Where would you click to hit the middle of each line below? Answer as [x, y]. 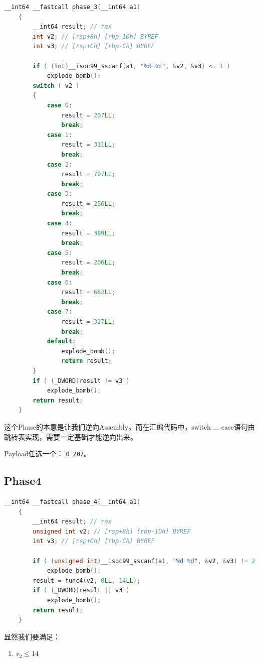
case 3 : [60, 194]
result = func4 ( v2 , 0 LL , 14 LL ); [87, 580]
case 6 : [60, 282]
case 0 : [60, 105]
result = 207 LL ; [88, 115]
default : [61, 342]
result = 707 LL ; [88, 174]
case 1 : [60, 135]
